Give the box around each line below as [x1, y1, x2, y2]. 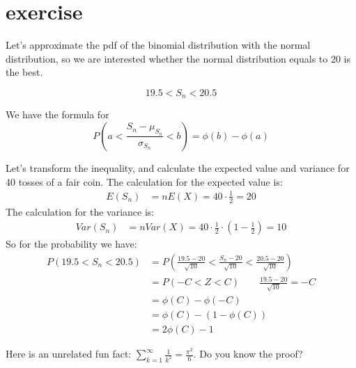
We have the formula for [6, 107, 109, 122]
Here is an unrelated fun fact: [6, 346, 132, 361]
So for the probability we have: [6, 237, 137, 251]
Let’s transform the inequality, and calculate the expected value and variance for [6, 160, 350, 175]
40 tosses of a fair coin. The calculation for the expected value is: [6, 174, 283, 189]
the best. [6, 65, 43, 79]
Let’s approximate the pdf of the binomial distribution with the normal [6, 38, 311, 52]
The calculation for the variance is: [6, 204, 155, 218]
